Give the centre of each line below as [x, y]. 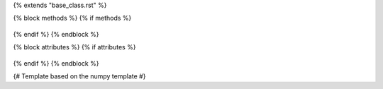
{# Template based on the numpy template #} [79, 76]
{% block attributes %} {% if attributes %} [74, 47]
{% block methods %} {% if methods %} [72, 18]
